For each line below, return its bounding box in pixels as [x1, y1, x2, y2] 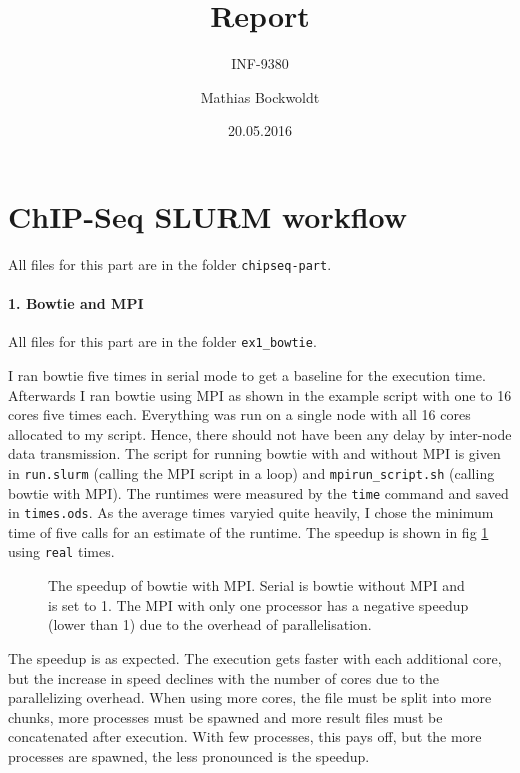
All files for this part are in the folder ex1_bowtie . [8, 331, 317, 352]
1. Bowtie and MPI [8, 293, 144, 314]
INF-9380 [231, 53, 289, 74]
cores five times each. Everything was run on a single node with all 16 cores [8, 404, 471, 425]
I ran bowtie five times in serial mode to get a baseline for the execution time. [8, 364, 486, 385]
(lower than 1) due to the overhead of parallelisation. [48, 614, 372, 635]
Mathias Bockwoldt [200, 86, 320, 107]
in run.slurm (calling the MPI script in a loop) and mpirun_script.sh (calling [8, 462, 495, 483]
